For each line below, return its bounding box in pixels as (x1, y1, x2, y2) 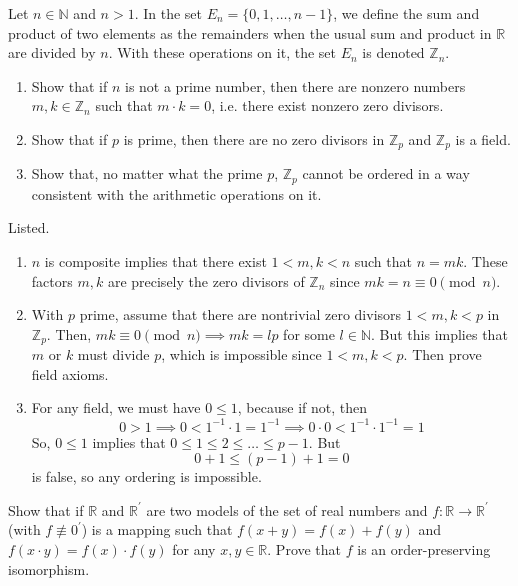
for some (283, 323, 335, 344)
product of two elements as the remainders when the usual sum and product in (8, 22, 492, 43)
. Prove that (267, 538, 342, 559)
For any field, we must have (31, 397, 201, 418)
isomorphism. (8, 558, 90, 579)
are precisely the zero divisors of (107, 270, 305, 291)
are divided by (8, 42, 96, 63)
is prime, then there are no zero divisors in (123, 128, 385, 149)
